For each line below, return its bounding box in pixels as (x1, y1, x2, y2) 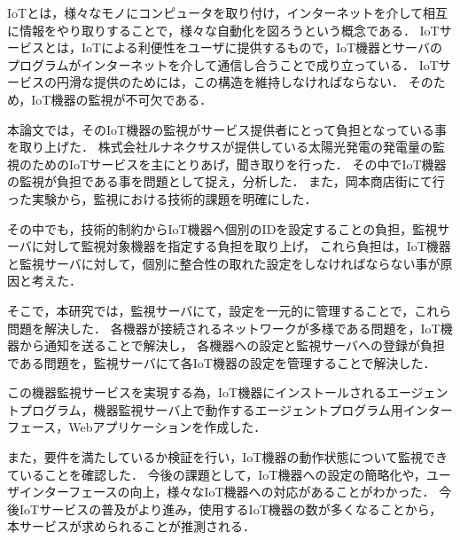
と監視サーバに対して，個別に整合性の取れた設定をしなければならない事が (7, 254, 441, 272)
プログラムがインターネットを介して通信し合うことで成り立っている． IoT (7, 55, 439, 74)
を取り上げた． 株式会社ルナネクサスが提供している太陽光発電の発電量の (7, 137, 433, 156)
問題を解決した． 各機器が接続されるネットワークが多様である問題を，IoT (7, 318, 441, 337)
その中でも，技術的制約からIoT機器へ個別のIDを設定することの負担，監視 (7, 219, 438, 238)
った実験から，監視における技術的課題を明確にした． (7, 189, 317, 207)
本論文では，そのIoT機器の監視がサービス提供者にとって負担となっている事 (7, 120, 447, 138)
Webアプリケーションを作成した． (68, 418, 267, 436)
